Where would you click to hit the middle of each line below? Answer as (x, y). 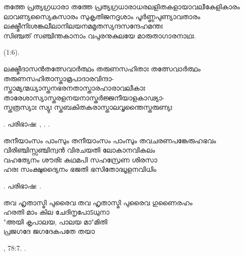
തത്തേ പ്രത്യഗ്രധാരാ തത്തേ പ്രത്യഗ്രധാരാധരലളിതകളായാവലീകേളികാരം (122, 6)
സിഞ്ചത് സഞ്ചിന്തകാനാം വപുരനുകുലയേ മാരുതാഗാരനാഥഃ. (100, 35)
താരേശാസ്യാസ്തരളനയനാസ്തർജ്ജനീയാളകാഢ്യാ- (84, 97)
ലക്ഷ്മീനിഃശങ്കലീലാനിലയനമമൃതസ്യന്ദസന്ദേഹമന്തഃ (83, 26)
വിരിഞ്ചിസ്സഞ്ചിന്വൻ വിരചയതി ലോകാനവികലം (79, 150)
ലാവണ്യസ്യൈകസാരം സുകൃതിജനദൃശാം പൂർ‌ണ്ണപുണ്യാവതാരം (102, 16)
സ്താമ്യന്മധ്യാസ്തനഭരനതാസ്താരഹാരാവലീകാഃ (74, 88)
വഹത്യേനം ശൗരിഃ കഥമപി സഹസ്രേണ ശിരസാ (80, 159)
